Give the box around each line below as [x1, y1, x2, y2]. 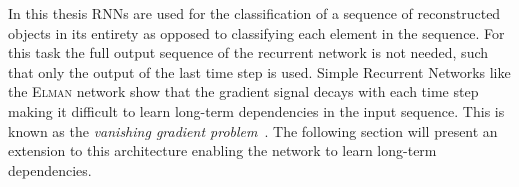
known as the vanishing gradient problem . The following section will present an [8, 120, 498, 141]
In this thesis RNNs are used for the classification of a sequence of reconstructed [8, 3, 501, 23]
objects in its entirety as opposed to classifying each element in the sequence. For [8, 22, 505, 43]
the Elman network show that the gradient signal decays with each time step [8, 81, 479, 102]
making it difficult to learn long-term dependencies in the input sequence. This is [8, 100, 505, 121]
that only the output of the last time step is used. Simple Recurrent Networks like [8, 61, 511, 82]
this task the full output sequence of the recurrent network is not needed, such [8, 42, 489, 63]
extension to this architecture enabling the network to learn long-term [8, 140, 437, 161]
